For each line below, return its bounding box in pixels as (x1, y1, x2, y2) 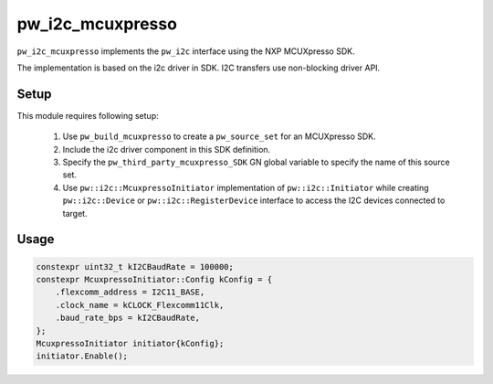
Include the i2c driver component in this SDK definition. (62, 144, 271, 155)
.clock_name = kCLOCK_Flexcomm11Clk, (55, 300, 225, 310)
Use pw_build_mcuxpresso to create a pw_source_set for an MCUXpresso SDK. (62, 131, 376, 142)
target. (62, 208, 88, 219)
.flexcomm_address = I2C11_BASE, (55, 287, 205, 297)
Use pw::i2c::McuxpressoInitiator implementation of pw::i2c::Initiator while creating (62, 182, 429, 193)
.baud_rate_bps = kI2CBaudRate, (55, 313, 201, 324)
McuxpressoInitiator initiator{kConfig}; (36, 338, 225, 348)
